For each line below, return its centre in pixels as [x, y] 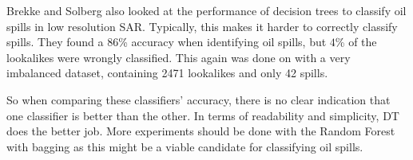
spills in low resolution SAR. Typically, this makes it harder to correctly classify [202, 26]
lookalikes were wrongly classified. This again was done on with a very [179, 57]
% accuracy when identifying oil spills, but [222, 42]
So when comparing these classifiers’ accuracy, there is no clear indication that [199, 99]
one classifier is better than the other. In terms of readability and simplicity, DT [203, 115]
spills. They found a [55, 42]
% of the [356, 42]
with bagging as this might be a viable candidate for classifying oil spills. [185, 146]
